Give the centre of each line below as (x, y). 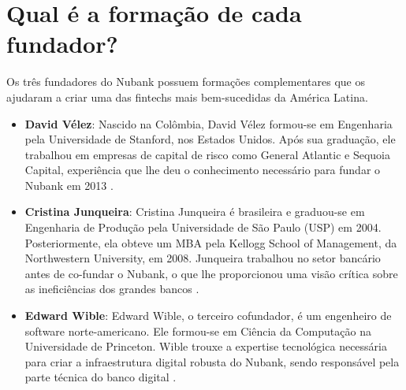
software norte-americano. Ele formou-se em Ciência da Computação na (198, 331)
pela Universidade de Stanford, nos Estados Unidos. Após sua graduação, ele (210, 139)
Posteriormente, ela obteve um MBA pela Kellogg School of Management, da (211, 242)
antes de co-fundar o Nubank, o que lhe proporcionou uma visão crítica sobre (211, 273)
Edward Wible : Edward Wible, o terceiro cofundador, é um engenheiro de (208, 316)
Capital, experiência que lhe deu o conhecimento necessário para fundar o (203, 170)
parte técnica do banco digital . (101, 377)
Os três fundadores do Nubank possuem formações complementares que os (186, 82)
